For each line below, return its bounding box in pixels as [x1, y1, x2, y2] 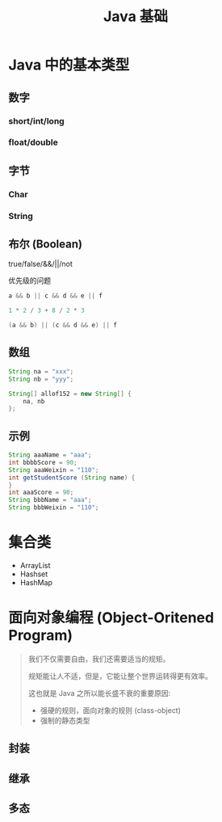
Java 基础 [103, 7, 168, 26]
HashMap [19, 578, 52, 588]
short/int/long [8, 115, 65, 126]
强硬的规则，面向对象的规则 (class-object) [40, 705, 182, 715]
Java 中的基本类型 [8, 56, 130, 74]
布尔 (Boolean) [8, 238, 83, 251]
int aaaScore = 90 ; [8, 488, 74, 497]
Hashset [19, 569, 48, 579]
